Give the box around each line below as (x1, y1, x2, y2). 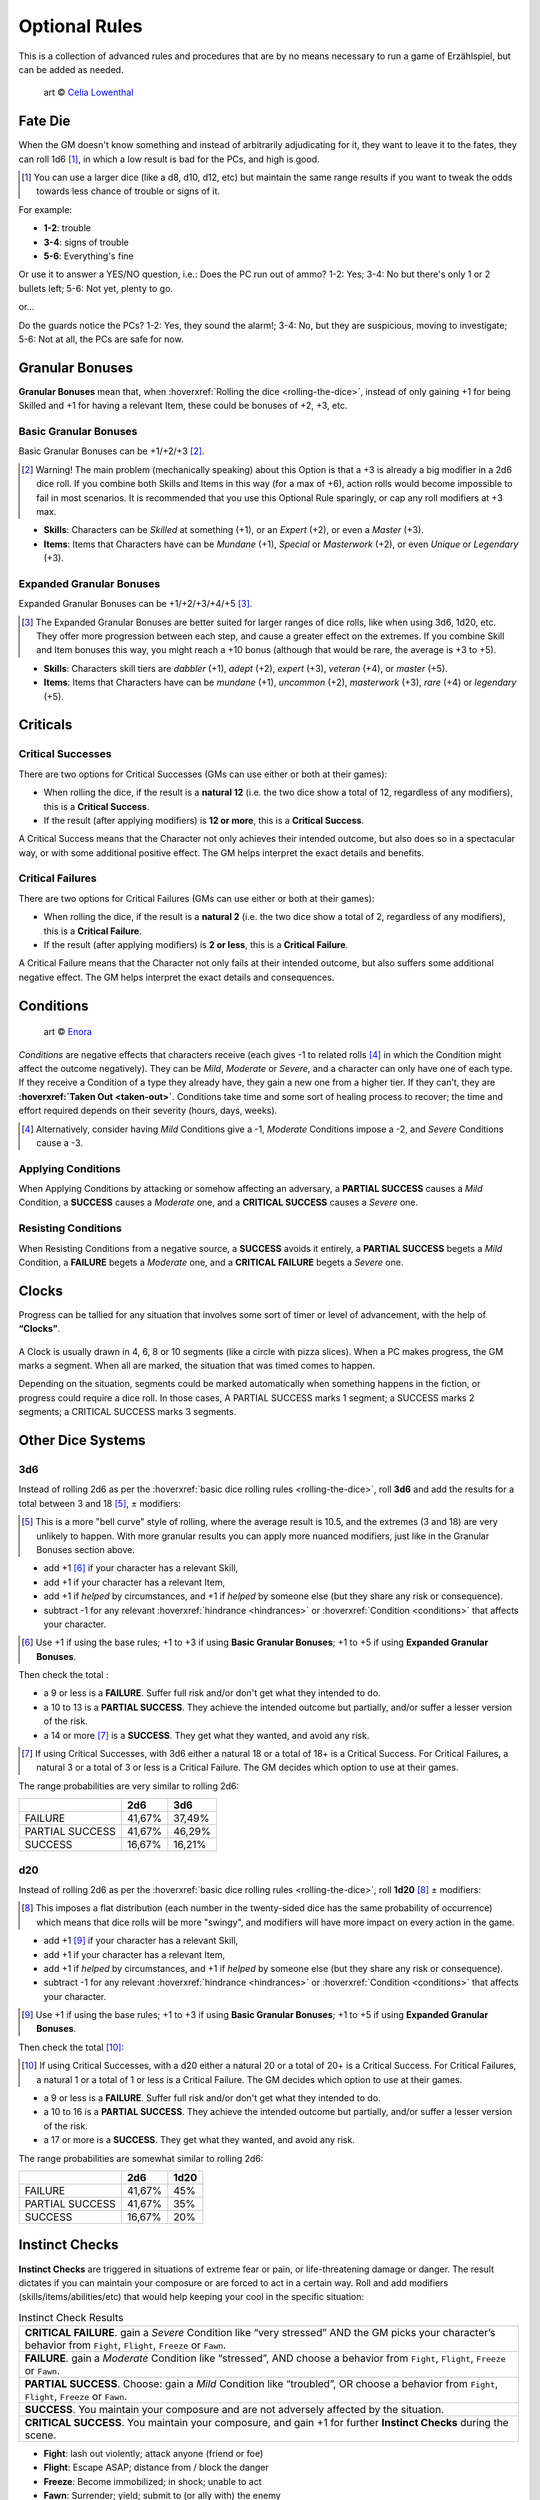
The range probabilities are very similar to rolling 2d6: (18, 1780, 240, 1792)
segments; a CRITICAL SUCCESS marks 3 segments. (18, 1406, 237, 1418)
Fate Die (18, 113, 71, 130)
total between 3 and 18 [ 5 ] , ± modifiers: (18, 1497, 182, 1509)
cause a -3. (36, 1136, 84, 1149)
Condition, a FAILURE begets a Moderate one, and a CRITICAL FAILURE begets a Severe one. (18, 1256, 404, 1268)
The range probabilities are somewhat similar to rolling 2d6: (18, 2152, 264, 2164)
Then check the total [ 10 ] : (18, 2041, 125, 2053)
